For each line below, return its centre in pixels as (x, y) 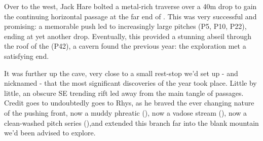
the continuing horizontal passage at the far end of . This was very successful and (130, 16)
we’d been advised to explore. (50, 133)
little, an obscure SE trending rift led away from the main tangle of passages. (124, 93)
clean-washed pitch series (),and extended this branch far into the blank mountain (131, 122)
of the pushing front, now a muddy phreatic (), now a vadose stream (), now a (126, 112)
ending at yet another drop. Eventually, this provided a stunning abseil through (128, 36)
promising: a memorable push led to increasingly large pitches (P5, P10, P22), (125, 26)
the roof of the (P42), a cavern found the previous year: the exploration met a (125, 46)
